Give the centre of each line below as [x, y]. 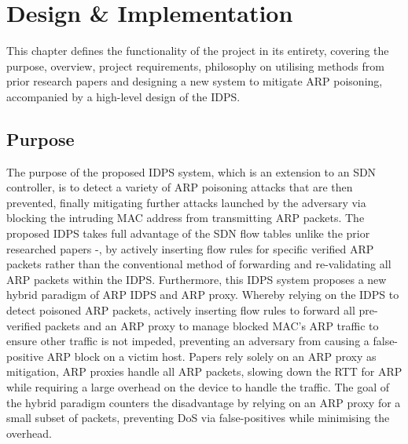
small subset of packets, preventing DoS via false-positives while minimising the [198, 418]
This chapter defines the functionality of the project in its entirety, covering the [198, 51]
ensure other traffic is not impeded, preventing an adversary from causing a [188, 341]
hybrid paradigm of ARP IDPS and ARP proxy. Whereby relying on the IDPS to [203, 295]
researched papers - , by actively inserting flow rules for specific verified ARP [190, 248]
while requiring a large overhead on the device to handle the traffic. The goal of [198, 387]
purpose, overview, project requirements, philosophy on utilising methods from [195, 66]
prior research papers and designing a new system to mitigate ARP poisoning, [195, 81]
